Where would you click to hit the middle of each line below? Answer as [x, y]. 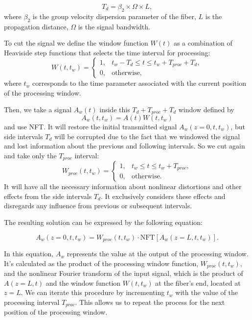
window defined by [206, 109]
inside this [115, 109]
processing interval [32, 302]
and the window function [83, 283]
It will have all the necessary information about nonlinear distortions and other [123, 186]
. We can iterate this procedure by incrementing [93, 292]
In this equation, [29, 254]
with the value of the [206, 292]
